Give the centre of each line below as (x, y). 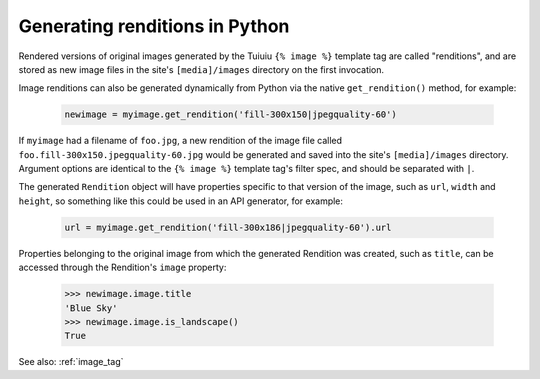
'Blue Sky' (91, 308)
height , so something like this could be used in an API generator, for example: (181, 201)
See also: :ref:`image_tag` (71, 362)
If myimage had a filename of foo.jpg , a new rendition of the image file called (180, 141)
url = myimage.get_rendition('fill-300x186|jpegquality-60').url (228, 227)
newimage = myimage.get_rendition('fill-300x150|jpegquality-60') (230, 114)
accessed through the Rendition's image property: (122, 267)
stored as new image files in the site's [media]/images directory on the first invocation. (201, 69)
